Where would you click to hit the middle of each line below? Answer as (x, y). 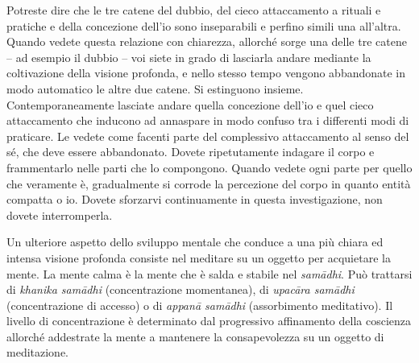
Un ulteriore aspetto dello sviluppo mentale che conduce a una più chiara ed (195, 242)
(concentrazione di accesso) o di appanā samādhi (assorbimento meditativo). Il (200, 305)
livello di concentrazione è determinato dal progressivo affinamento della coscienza (209, 321)
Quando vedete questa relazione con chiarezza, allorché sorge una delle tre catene (207, 41)
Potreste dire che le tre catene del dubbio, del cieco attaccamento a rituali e (194, 10)
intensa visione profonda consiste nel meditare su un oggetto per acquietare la (199, 257)
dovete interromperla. (60, 214)
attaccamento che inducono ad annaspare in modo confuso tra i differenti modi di (208, 120)
